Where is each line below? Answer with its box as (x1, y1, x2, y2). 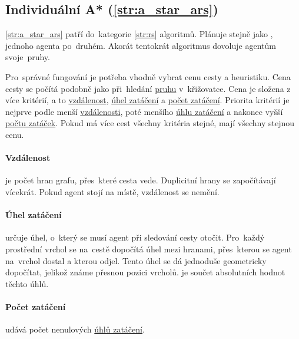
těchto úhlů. (5, 277, 49, 289)
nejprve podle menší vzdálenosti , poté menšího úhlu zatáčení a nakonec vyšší (5, 105, 283, 117)
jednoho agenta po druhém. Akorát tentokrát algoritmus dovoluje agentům (5, 39, 276, 51)
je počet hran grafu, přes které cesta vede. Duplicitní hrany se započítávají (5, 174, 276, 186)
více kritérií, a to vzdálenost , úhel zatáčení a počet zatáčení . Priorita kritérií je (5, 94, 290, 106)
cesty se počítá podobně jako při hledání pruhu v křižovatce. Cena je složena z (5, 82, 291, 94)
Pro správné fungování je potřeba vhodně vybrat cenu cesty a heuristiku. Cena (5, 70, 291, 83)
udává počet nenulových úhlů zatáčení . (5, 323, 145, 335)
